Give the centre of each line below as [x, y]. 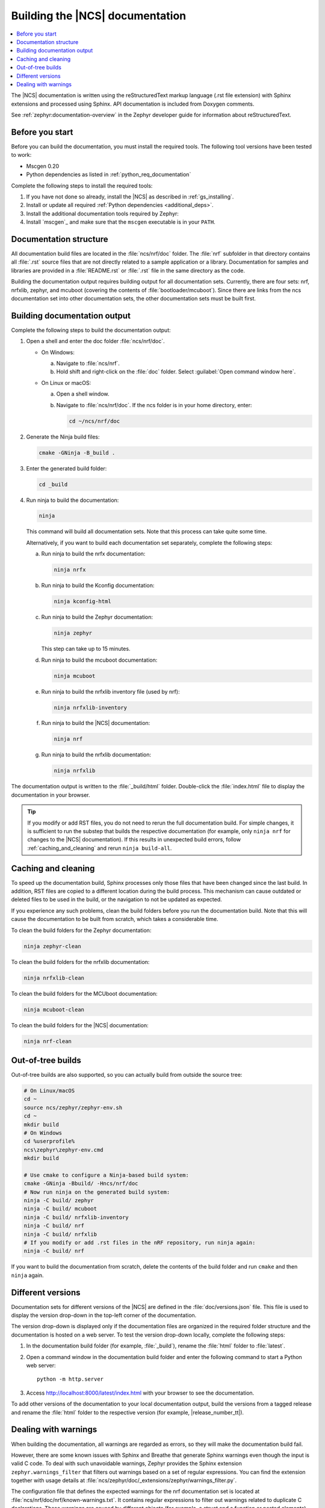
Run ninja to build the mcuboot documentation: [99, 660]
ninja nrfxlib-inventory [91, 708]
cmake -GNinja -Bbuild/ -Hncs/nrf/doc [81, 1183]
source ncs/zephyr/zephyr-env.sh [73, 1107]
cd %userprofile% [49, 1141]
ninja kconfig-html [82, 601]
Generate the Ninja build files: [63, 437]
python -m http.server [70, 1379]
